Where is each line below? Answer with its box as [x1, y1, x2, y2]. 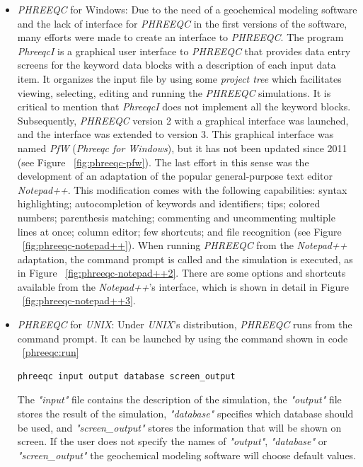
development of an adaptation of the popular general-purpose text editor [17, 168, 333, 183]
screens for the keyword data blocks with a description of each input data [17, 57, 336, 72]
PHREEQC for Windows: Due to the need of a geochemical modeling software [17, 2, 357, 16]
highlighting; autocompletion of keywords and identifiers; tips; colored [17, 196, 321, 211]
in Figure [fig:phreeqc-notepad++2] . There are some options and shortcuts [17, 265, 346, 280]
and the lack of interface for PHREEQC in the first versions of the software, [17, 16, 347, 30]
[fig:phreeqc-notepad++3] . [22, 293, 136, 308]
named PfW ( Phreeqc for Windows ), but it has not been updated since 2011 [17, 140, 347, 155]
